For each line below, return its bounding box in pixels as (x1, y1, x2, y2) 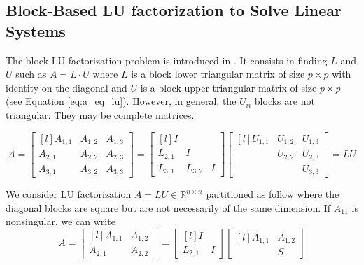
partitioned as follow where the (206, 187, 339, 201)
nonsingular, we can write (6, 214, 115, 229)
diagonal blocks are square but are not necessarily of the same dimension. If (6, 200, 331, 215)
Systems (6, 20, 66, 41)
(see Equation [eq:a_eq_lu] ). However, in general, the (6, 94, 237, 108)
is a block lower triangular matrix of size (131, 66, 305, 81)
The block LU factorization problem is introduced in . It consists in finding (6, 52, 328, 67)
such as (15, 66, 47, 81)
